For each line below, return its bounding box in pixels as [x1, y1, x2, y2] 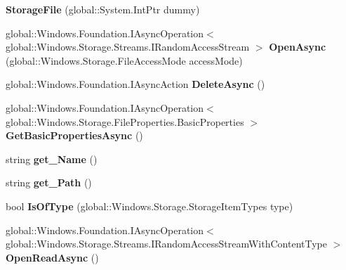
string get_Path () [6, 175, 92, 190]
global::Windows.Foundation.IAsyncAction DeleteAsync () [6, 77, 265, 91]
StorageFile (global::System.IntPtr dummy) [6, 2, 200, 16]
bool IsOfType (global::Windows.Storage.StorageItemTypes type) [6, 198, 293, 213]
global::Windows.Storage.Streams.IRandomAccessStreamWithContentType [6, 236, 327, 251]
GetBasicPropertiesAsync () [6, 128, 143, 143]
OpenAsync [269, 39, 326, 54]
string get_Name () [6, 151, 98, 166]
